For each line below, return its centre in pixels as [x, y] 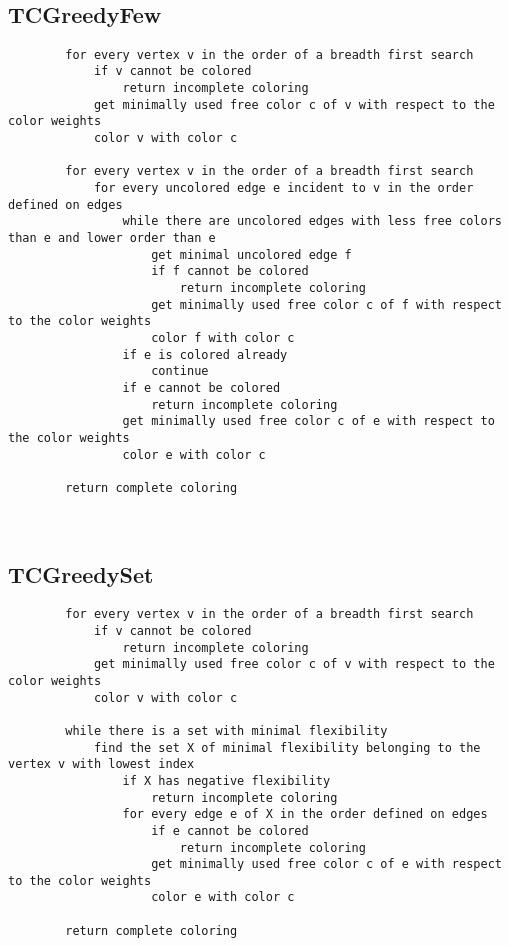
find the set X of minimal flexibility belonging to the [287, 747]
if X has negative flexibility [226, 780]
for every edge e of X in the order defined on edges [305, 814]
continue [180, 371]
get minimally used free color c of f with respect [326, 304]
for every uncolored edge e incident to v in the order [283, 188]
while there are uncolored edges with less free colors [312, 221]
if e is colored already [205, 354]
